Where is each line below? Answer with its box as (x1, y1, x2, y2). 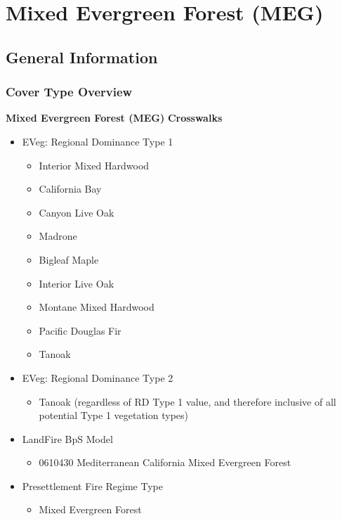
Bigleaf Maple (39, 252, 99, 266)
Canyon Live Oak (39, 205, 114, 219)
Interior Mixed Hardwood (39, 157, 150, 172)
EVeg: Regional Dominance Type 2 (22, 370, 173, 385)
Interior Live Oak (39, 276, 114, 290)
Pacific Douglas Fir (39, 323, 121, 337)
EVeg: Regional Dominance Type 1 (22, 134, 173, 148)
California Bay (39, 181, 102, 196)
